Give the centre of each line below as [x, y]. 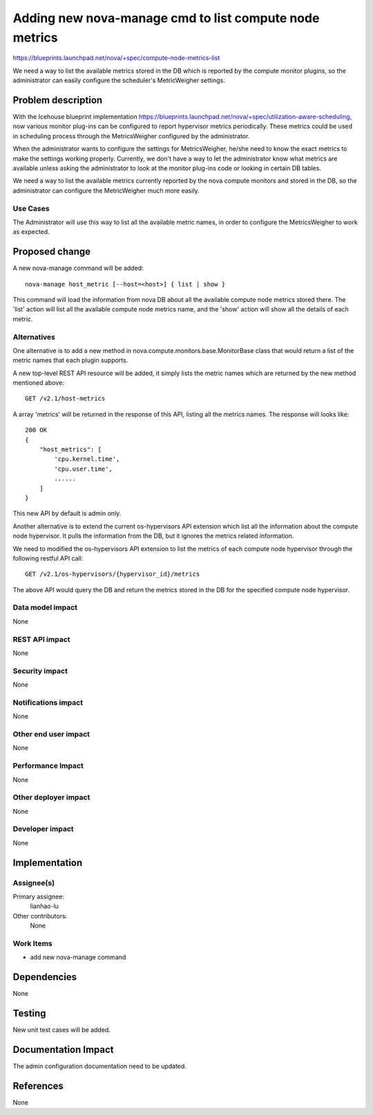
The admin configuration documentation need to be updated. [99, 1067]
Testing [29, 1014]
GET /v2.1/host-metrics [65, 399]
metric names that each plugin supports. [70, 361]
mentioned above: [39, 383]
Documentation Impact [63, 1050]
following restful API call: [48, 558]
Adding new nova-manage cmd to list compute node [166, 18]
